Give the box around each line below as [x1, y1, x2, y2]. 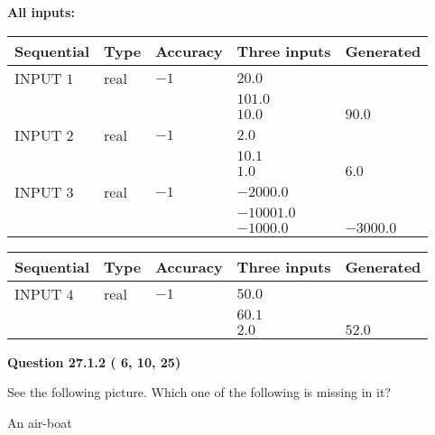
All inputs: [7, 3, 75, 21]
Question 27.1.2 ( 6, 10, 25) [7, 352, 181, 371]
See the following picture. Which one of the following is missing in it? [7, 383, 391, 402]
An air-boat [7, 412, 72, 431]
